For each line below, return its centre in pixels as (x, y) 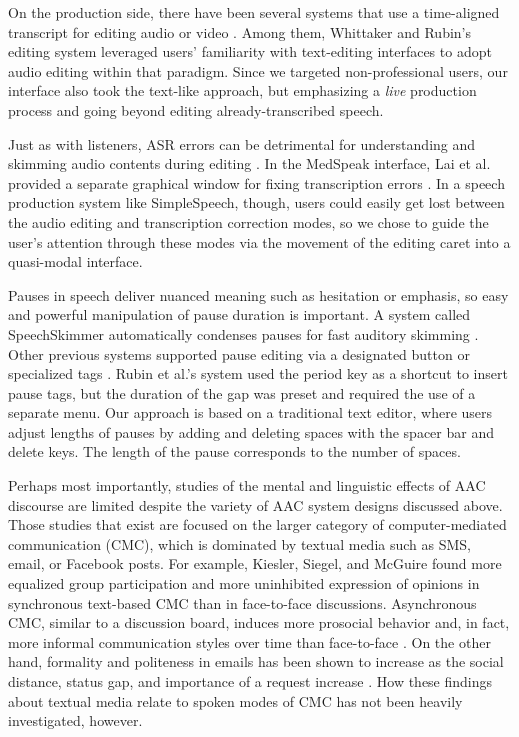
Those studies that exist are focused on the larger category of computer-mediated (257, 524)
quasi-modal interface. (75, 261)
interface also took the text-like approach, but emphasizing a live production (242, 90)
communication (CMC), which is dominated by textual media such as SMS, (240, 543)
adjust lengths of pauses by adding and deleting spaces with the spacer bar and (251, 431)
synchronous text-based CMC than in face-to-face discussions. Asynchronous (242, 602)
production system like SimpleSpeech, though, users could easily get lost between (256, 202)
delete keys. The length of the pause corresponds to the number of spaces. (234, 451)
